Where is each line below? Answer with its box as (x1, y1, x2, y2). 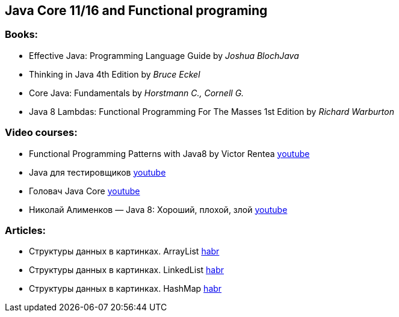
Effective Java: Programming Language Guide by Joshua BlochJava (29, 50, 299, 61)
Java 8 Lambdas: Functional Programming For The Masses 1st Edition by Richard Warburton (29, 106, 394, 117)
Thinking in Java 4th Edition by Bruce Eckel (29, 69, 200, 79)
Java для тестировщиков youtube (29, 167, 166, 177)
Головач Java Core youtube (29, 185, 140, 196)
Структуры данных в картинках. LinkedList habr (29, 265, 224, 275)
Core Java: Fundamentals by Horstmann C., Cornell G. (29, 87, 244, 98)
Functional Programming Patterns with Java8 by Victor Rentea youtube (29, 148, 310, 159)
